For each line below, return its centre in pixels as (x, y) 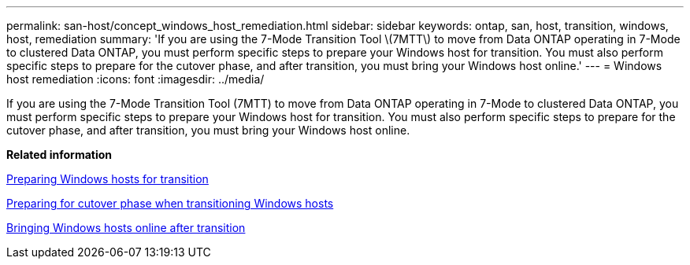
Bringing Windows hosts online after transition (126, 228)
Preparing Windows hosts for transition (108, 179)
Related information (59, 155)
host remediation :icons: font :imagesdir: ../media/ (135, 79)
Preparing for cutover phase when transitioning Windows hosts (170, 203)
